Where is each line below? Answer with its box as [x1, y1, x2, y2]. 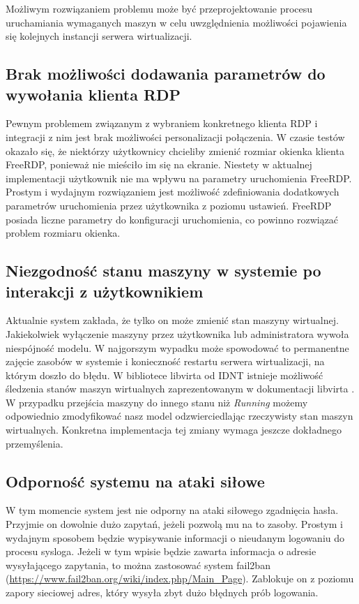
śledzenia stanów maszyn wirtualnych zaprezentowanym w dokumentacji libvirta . [6, 381, 355, 396]
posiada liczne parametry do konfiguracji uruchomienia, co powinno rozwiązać [6, 212, 339, 226]
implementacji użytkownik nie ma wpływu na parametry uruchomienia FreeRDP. [6, 170, 352, 185]
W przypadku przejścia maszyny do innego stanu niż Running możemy [6, 395, 308, 409]
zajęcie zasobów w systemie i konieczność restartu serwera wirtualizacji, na [6, 354, 325, 369]
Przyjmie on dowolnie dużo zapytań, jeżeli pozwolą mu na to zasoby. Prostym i [6, 517, 343, 531]
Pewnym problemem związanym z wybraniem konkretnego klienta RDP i [6, 116, 318, 131]
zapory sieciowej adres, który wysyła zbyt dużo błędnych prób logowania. [6, 585, 319, 600]
